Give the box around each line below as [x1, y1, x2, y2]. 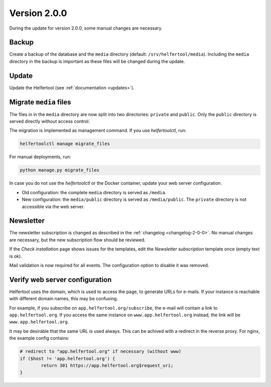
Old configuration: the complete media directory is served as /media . [22, 189, 167, 195]
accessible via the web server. [22, 203, 85, 209]
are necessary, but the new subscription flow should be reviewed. [9, 236, 146, 243]
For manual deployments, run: [9, 154, 71, 160]
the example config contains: [9, 335, 70, 341]
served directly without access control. [9, 118, 90, 124]
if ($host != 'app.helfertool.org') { [20, 355, 115, 361]
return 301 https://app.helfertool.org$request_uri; [41, 363, 174, 368]
